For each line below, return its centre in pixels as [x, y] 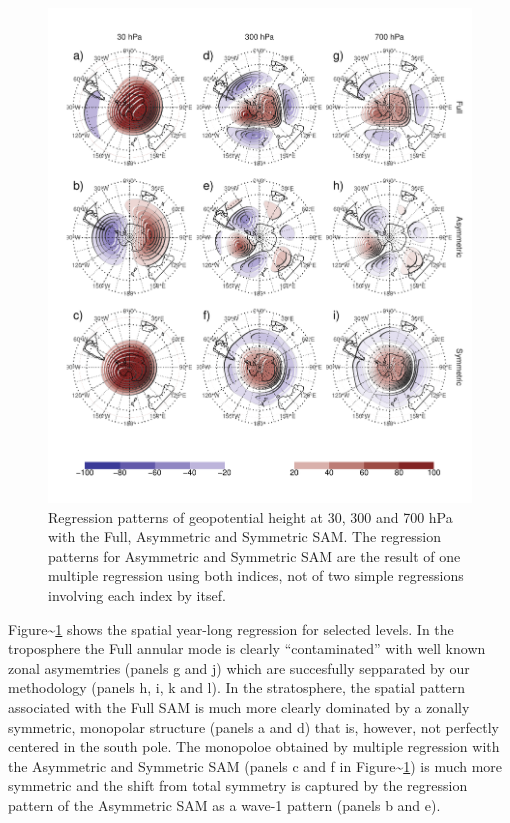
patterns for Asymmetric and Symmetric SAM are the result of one [254, 555]
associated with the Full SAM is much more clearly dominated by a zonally [239, 707]
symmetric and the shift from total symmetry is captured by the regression [238, 785]
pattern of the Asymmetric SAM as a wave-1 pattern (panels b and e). [224, 804]
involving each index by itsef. [137, 595]
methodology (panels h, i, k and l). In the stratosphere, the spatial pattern [237, 687]
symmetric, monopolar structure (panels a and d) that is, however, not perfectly [253, 726]
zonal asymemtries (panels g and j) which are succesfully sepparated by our [239, 667]
